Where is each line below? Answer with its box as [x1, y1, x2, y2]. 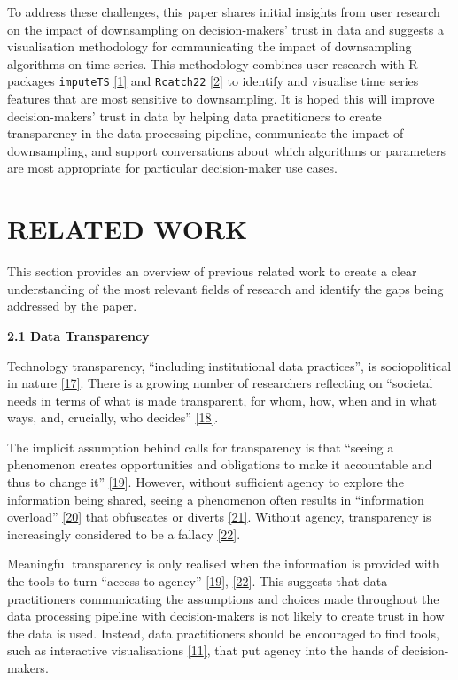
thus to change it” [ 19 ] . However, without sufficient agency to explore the [7, 473, 404, 491]
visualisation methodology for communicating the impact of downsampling [7, 37, 412, 56]
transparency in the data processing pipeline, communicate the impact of [7, 124, 404, 143]
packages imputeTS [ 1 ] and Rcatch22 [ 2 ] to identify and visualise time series [7, 72, 419, 90]
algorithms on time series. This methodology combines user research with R [7, 54, 418, 73]
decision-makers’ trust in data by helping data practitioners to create [7, 106, 382, 125]
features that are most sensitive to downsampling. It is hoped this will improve [7, 89, 435, 108]
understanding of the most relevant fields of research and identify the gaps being [7, 279, 444, 297]
